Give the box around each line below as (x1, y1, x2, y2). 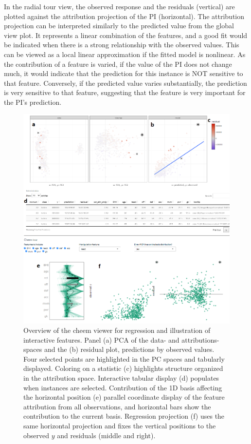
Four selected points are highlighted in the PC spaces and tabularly (23, 353, 225, 364)
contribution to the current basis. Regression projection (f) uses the (23, 411, 225, 421)
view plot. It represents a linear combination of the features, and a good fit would (4, 30, 248, 40)
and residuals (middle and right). (57, 430, 156, 440)
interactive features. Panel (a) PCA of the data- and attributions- (23, 334, 219, 345)
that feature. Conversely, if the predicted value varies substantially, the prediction (4, 77, 247, 88)
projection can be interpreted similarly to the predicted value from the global (4, 20, 234, 31)
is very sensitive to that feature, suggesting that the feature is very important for (4, 87, 246, 97)
